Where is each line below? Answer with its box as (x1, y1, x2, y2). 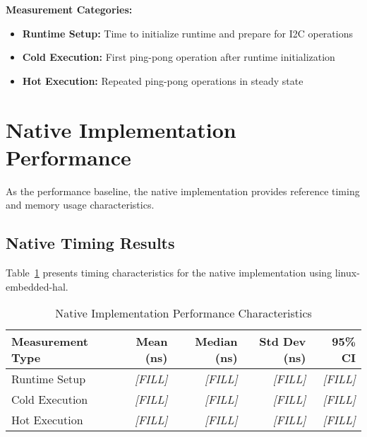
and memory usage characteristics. (6, 197, 155, 212)
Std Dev (259, 333, 306, 350)
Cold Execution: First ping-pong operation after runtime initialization (22, 49, 335, 64)
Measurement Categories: (6, 2, 133, 16)
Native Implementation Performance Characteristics (55, 305, 312, 322)
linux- (335, 265, 360, 280)
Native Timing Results (6, 232, 175, 254)
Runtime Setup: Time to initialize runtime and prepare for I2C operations (22, 25, 353, 40)
